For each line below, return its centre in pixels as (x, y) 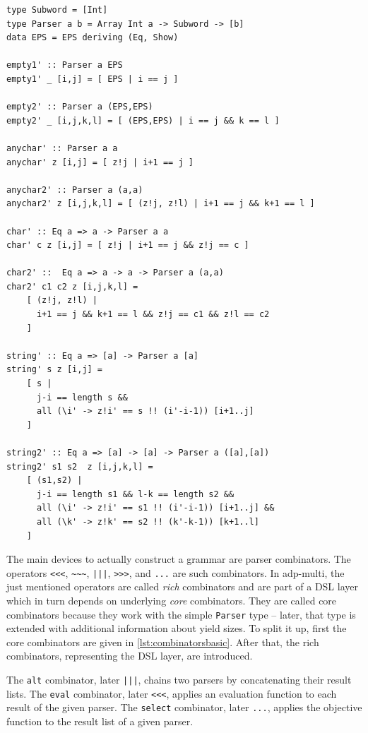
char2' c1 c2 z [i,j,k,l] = (72, 286)
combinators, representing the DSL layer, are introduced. (130, 656)
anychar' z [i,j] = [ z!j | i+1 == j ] (100, 162)
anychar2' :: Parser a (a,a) (75, 190)
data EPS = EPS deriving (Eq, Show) (93, 38)
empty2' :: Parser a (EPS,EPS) (80, 107)
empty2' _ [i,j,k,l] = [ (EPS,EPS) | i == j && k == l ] (143, 120)
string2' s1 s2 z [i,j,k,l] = (80, 466)
